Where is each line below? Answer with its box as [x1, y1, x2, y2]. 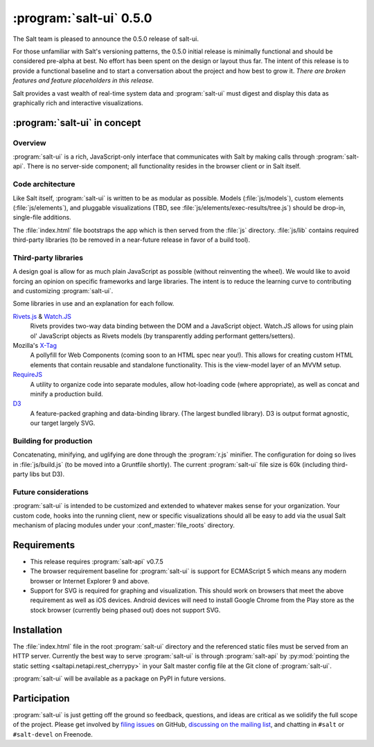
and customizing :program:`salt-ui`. [12, 287, 114, 295]
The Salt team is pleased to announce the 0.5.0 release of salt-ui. [12, 35, 199, 43]
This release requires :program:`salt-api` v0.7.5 [30, 557, 164, 565]
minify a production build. [30, 389, 103, 398]
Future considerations [12, 487, 89, 497]
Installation [12, 624, 62, 635]
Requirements [12, 539, 75, 551]
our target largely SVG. [30, 419, 96, 428]
